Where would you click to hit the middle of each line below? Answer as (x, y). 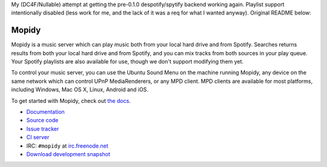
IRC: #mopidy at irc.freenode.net (67, 146)
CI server (38, 137)
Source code (42, 120)
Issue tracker (43, 129)
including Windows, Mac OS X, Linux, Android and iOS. (80, 90)
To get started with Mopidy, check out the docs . (71, 100)
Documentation (45, 112)
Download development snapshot (68, 154)
